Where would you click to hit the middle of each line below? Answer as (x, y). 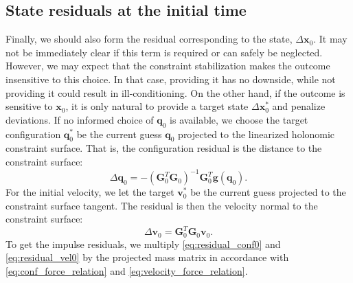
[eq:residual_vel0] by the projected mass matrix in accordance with (147, 257)
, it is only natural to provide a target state (157, 106)
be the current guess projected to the (268, 192)
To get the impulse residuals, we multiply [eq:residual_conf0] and (143, 244)
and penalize (299, 106)
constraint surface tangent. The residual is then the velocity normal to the (162, 205)
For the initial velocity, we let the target (90, 192)
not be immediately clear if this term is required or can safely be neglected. (164, 52)
